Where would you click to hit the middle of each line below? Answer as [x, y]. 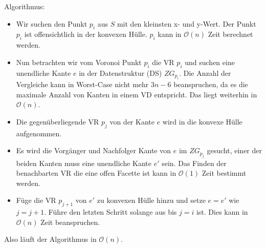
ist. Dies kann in [222, 212]
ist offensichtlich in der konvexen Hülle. [86, 34]
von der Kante [132, 121]
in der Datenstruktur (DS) [120, 73]
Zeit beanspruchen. [70, 222]
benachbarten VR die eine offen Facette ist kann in [96, 173]
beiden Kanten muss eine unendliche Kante [84, 163]
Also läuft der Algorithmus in [50, 239]
